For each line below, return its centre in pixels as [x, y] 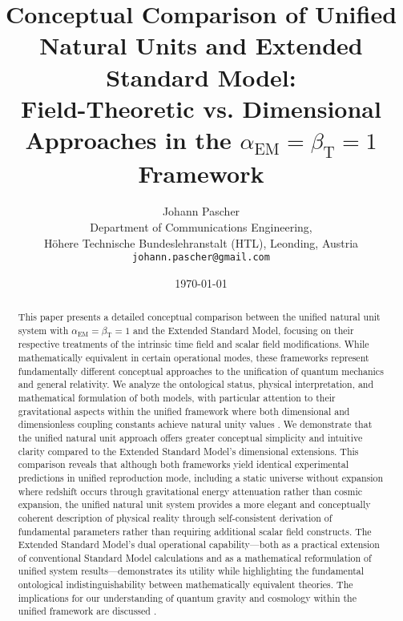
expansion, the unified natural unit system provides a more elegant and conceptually [194, 504]
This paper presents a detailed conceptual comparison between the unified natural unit [199, 317]
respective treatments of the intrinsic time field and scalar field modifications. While [193, 344]
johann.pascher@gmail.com [201, 258]
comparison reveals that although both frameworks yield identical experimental [183, 464]
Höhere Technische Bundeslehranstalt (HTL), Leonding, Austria [201, 242]
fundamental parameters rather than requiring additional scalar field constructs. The [195, 531]
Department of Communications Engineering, [201, 227]
